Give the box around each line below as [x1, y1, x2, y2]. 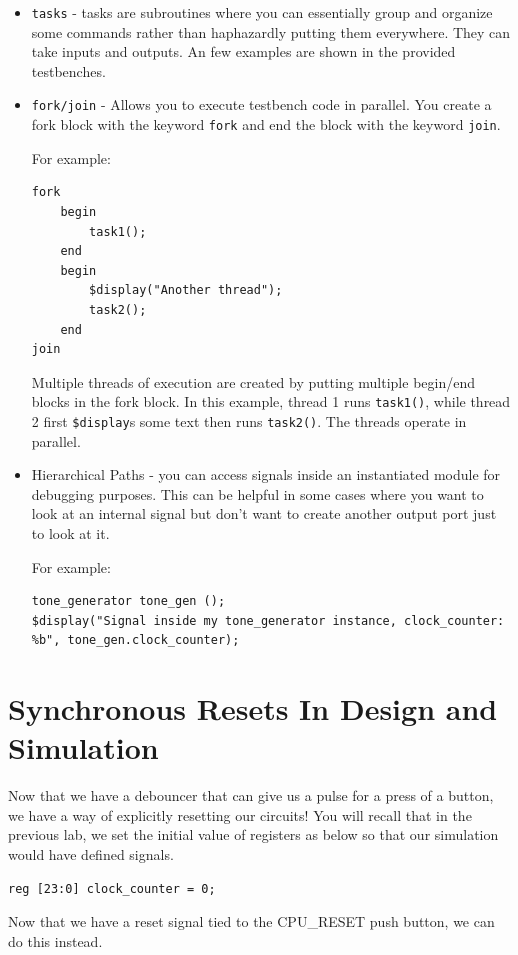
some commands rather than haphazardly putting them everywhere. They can [31, 21, 511, 42]
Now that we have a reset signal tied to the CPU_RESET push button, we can [8, 911, 495, 932]
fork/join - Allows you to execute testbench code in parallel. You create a [31, 94, 492, 115]
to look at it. [31, 522, 110, 543]
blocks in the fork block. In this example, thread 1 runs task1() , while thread [31, 391, 511, 412]
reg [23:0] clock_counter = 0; [8, 881, 216, 896]
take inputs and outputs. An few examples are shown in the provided [31, 41, 456, 62]
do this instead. [8, 930, 103, 951]
